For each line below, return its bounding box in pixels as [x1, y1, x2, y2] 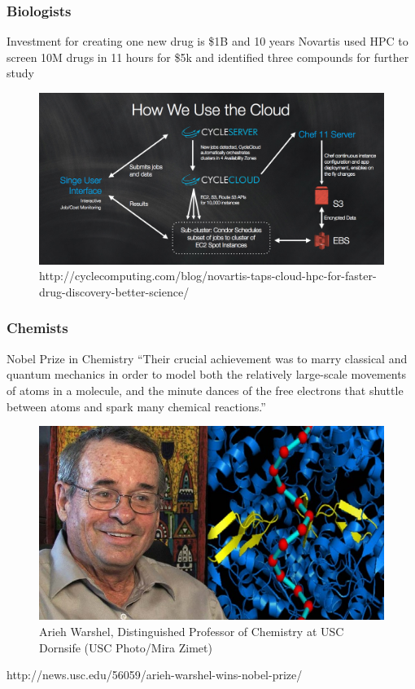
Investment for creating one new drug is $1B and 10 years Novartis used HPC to [7, 33, 408, 50]
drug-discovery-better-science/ [39, 283, 190, 300]
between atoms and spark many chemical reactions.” [7, 397, 266, 415]
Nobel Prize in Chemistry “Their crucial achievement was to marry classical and [7, 349, 408, 366]
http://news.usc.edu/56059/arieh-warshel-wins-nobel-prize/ [7, 666, 303, 683]
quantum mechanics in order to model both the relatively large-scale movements [7, 366, 407, 383]
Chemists [7, 318, 68, 338]
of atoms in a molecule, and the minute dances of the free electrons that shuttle [7, 381, 404, 398]
